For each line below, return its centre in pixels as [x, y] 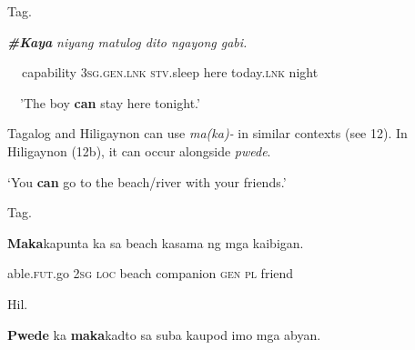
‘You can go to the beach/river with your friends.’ [147, 181]
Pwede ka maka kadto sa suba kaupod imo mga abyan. [164, 334]
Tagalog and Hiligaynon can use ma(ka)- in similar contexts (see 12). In [207, 133]
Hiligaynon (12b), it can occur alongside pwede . [139, 150]
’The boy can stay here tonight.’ [110, 102]
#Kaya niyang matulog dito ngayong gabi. [127, 41]
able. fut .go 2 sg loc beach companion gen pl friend [151, 273]
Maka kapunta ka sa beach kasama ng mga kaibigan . [156, 242]
